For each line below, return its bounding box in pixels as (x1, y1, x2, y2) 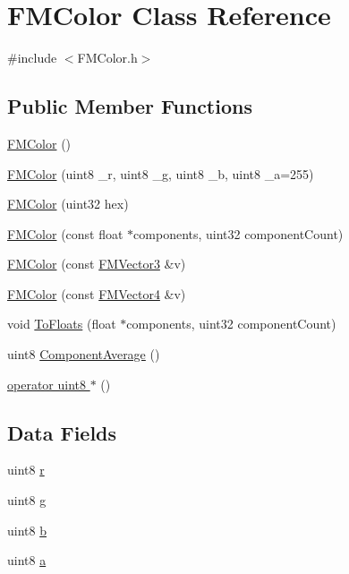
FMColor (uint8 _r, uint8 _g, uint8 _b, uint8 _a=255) (7, 164, 314, 183)
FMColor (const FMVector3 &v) (7, 254, 186, 273)
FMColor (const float (7, 224, 123, 243)
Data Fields (7, 418, 117, 446)
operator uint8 (7, 374, 86, 393)
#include (7, 48, 57, 67)
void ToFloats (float (7, 314, 116, 333)
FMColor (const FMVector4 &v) (7, 284, 186, 303)
